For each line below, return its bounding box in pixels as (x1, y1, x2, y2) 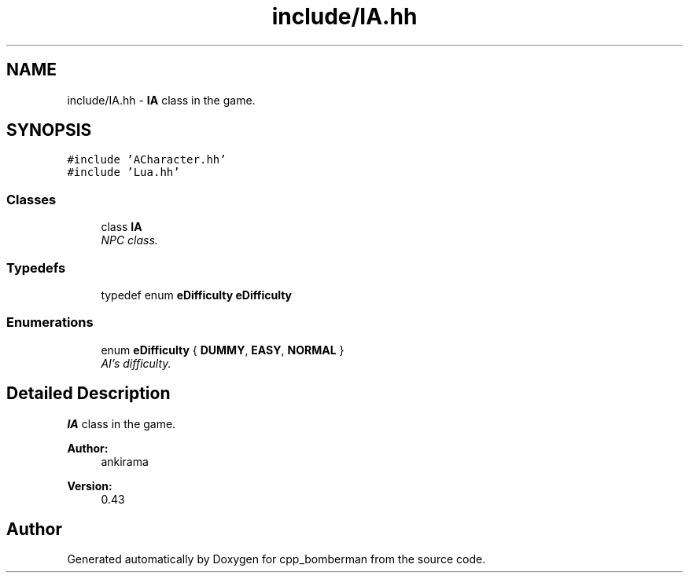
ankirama (101, 454, 149, 468)
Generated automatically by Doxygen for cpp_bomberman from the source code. (67, 552, 486, 566)
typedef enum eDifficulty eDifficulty (101, 288, 293, 302)
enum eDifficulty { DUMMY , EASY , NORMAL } (101, 343, 344, 357)
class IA (101, 220, 142, 234)
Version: (67, 478, 112, 493)
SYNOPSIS (6, 120, 92, 141)
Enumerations (6, 314, 94, 331)
